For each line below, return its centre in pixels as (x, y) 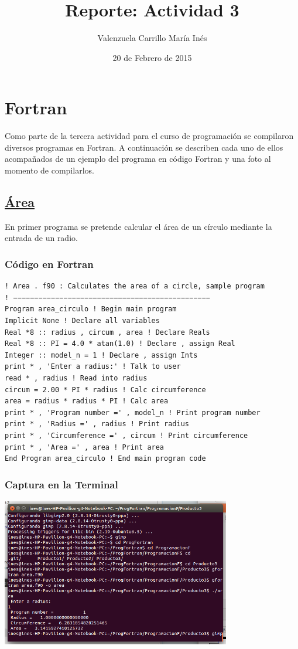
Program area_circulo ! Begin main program (91, 309)
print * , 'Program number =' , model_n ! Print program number (133, 412)
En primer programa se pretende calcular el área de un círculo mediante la (138, 226)
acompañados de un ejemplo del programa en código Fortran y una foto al (138, 159)
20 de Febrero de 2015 (152, 57)
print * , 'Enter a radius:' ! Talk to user (93, 367)
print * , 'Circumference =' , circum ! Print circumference (126, 435)
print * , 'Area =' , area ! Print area (85, 447)
